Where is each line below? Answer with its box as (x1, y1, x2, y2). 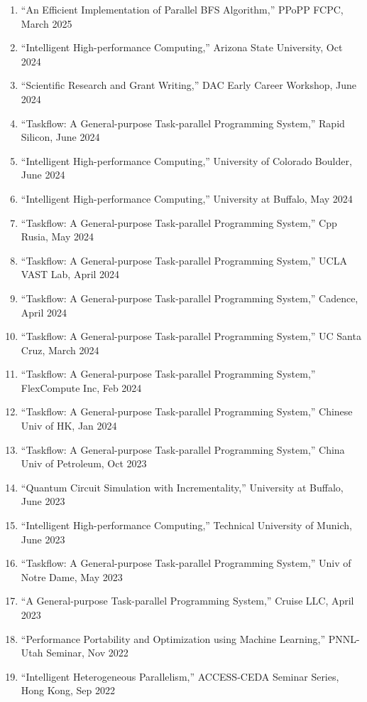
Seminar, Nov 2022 (46, 645, 128, 660)
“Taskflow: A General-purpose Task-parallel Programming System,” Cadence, (21, 290, 358, 305)
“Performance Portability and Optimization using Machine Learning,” (21, 631, 326, 646)
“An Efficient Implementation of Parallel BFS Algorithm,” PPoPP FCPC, (21, 2, 344, 16)
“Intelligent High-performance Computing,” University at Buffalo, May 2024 (21, 191, 353, 206)
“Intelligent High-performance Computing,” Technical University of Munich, (21, 518, 352, 533)
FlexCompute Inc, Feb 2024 (21, 380, 142, 395)
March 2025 (21, 16, 72, 31)
